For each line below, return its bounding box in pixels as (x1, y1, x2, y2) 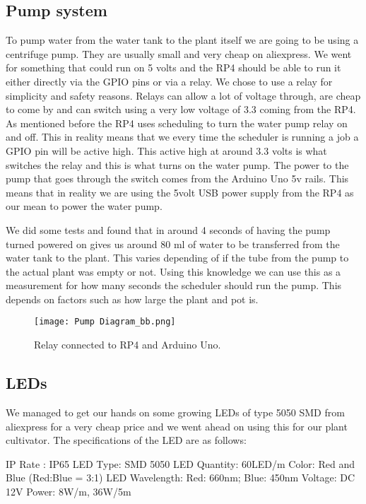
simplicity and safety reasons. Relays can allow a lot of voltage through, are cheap (6, 88, 361, 102)
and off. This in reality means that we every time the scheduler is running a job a (6, 129, 359, 144)
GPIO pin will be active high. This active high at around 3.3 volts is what (6, 143, 327, 158)
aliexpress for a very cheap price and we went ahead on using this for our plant (6, 418, 348, 433)
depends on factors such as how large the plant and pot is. (6, 291, 259, 306)
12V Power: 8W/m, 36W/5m (6, 484, 131, 498)
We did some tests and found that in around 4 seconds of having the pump (6, 222, 331, 237)
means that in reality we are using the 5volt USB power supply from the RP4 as (6, 184, 354, 199)
